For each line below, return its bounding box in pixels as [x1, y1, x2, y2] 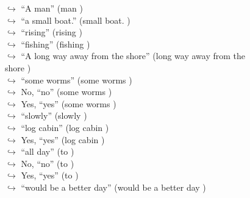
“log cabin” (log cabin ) [21, 121, 109, 133]
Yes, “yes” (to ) [21, 169, 79, 182]
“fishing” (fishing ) [21, 37, 90, 50]
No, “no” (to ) [21, 157, 74, 169]
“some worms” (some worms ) [21, 73, 132, 86]
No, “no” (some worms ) [21, 85, 112, 98]
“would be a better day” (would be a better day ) [21, 180, 206, 193]
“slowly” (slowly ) [21, 109, 87, 122]
